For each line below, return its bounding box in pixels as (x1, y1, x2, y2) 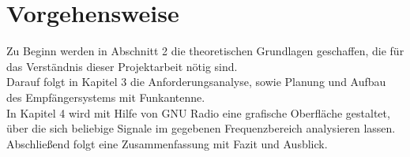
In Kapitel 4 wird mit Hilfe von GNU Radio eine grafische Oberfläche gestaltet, (6, 104, 390, 121)
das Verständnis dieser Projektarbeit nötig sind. (6, 58, 238, 74)
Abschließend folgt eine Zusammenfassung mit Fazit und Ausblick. (6, 135, 328, 151)
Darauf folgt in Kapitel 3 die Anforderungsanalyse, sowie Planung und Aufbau (6, 73, 386, 90)
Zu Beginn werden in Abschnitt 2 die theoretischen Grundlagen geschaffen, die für (6, 43, 404, 59)
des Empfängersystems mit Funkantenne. (6, 88, 205, 105)
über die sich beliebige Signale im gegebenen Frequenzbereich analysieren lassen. (6, 120, 396, 136)
